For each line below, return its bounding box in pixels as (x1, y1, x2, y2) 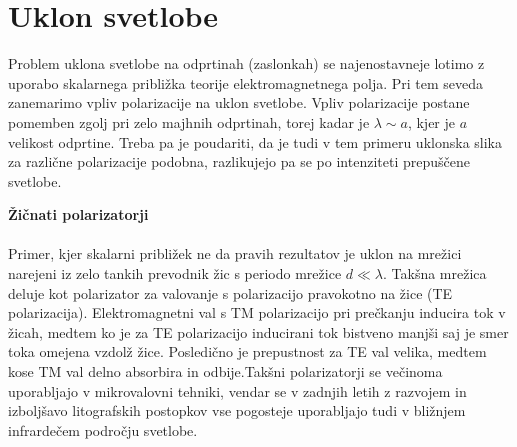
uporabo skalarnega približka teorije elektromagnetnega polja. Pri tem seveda (8, 72, 484, 93)
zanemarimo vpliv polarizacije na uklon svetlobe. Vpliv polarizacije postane (8, 92, 470, 113)
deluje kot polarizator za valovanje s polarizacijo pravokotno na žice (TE (8, 282, 453, 303)
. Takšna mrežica (382, 263, 487, 284)
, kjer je (407, 111, 456, 132)
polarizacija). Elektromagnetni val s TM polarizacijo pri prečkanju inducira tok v (8, 302, 506, 323)
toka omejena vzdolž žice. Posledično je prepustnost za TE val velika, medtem (8, 341, 487, 362)
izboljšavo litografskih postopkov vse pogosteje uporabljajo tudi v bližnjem (8, 400, 466, 421)
